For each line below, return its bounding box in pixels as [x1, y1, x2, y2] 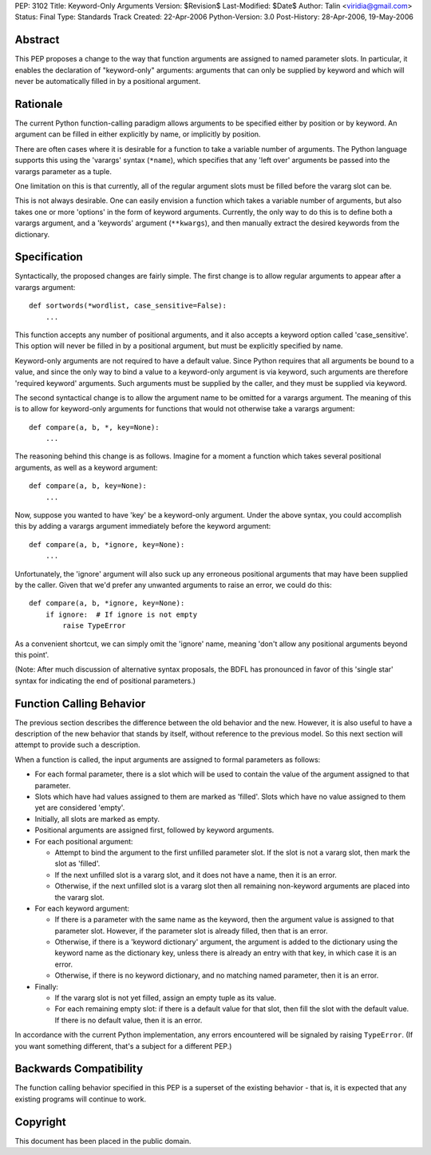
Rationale [14, 97, 63, 111]
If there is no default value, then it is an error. [54, 1015, 203, 1025]
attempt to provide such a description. [14, 740, 140, 750]
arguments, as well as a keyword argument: [14, 462, 158, 472]
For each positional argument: [34, 836, 133, 846]
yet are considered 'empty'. [34, 803, 125, 812]
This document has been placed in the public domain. [14, 1136, 192, 1145]
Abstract [14, 33, 60, 47]
